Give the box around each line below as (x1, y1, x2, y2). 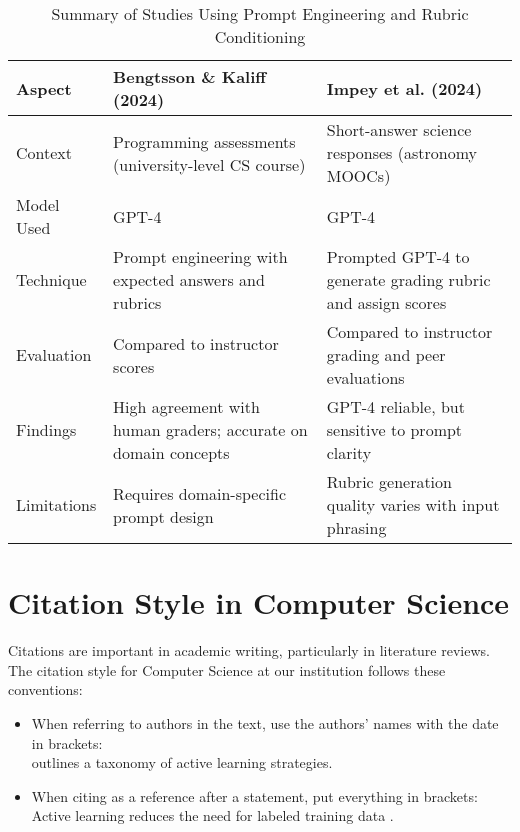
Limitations (16, 493, 97, 516)
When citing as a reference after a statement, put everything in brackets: (31, 785, 478, 806)
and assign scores (326, 291, 447, 314)
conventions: (8, 679, 83, 700)
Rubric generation (326, 470, 452, 493)
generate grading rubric (326, 268, 491, 291)
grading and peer (326, 343, 446, 366)
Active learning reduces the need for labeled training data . (31, 805, 394, 826)
